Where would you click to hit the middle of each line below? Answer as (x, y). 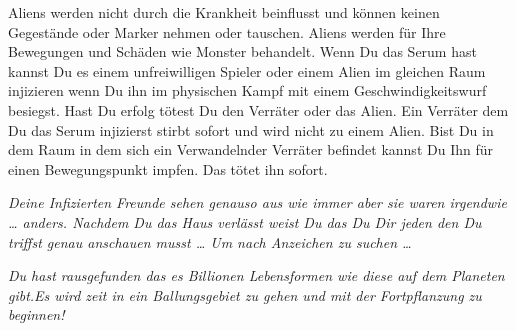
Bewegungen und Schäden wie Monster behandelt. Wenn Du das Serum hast (242, 51)
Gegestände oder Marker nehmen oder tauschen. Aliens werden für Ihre (227, 31)
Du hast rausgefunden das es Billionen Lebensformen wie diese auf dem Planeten (256, 275)
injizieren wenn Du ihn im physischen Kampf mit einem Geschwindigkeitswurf (247, 90)
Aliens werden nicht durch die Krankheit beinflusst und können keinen (224, 12)
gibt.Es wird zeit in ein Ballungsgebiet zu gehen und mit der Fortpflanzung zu (245, 294)
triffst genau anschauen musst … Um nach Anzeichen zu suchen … (210, 241)
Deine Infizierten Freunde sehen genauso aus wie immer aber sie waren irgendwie (257, 202)
